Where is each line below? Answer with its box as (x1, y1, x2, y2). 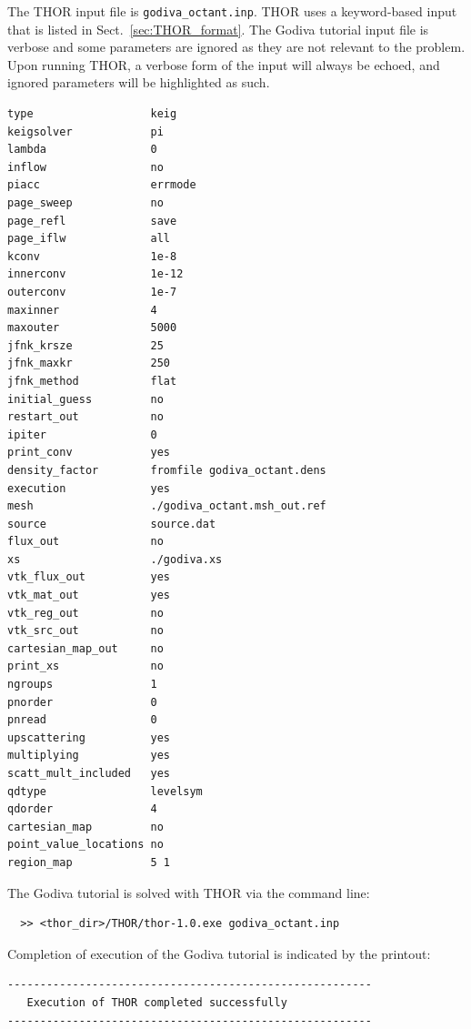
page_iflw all (7, 232, 170, 246)
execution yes (7, 481, 170, 495)
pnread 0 (7, 713, 157, 727)
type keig (7, 107, 177, 121)
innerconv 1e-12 (7, 267, 184, 281)
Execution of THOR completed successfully (26, 995, 287, 1009)
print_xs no (7, 660, 164, 673)
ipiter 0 (7, 428, 157, 441)
